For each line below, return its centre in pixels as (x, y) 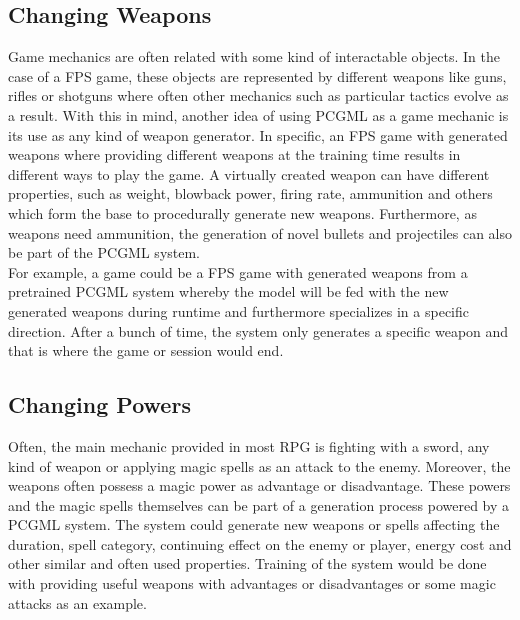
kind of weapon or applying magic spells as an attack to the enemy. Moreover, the (259, 465)
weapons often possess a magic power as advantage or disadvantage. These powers (259, 485)
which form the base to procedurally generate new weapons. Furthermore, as (242, 212)
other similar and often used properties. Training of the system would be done (247, 563)
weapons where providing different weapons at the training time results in (234, 154)
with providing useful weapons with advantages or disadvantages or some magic (252, 583)
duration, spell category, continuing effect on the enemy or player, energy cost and (260, 543)
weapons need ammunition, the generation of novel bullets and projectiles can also (260, 232)
